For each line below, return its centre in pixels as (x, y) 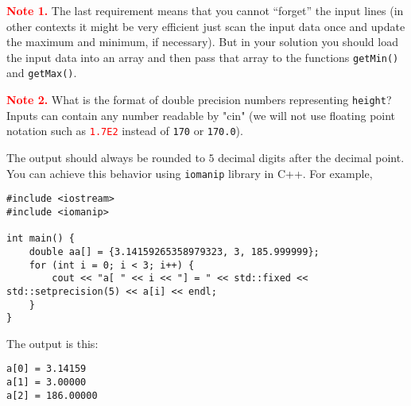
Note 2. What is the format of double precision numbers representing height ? (199, 100)
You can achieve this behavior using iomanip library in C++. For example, (190, 173)
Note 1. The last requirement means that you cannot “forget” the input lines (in (205, 10)
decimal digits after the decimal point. (311, 157)
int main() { (41, 239)
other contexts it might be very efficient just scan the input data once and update (206, 26)
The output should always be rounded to (106, 157)
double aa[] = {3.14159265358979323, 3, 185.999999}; (174, 251)
